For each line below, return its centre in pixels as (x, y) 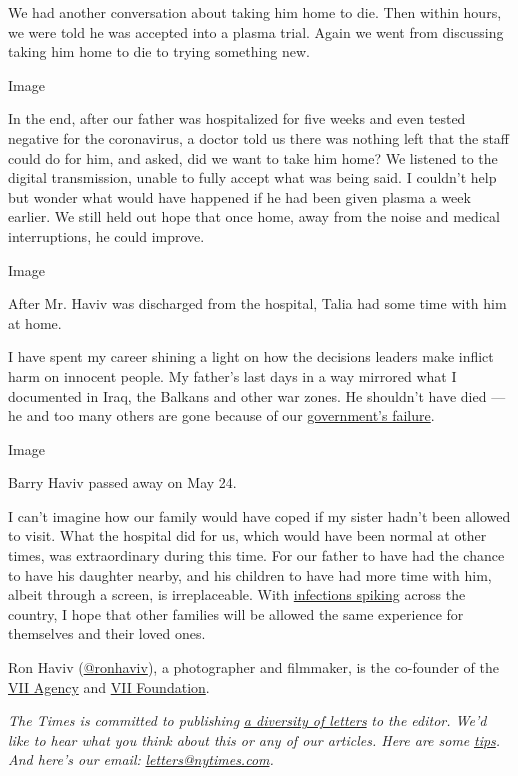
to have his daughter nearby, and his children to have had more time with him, (250, 574)
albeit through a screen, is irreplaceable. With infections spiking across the (237, 594)
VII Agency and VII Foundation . (109, 686)
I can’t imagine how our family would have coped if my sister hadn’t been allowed (259, 515)
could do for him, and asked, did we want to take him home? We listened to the (253, 157)
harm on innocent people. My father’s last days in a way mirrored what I (232, 375)
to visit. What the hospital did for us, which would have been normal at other (247, 535)
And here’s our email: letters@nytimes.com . (141, 759)
